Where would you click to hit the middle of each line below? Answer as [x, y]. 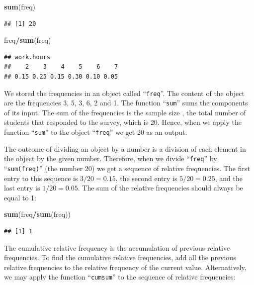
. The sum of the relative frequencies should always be [160, 188]
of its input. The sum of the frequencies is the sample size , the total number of [125, 112]
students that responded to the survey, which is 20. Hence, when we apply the [123, 122]
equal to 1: [20, 197]
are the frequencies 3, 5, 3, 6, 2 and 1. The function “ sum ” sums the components [126, 103]
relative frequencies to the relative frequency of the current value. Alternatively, [125, 267]
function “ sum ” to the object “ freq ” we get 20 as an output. [96, 132]
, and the [229, 178]
